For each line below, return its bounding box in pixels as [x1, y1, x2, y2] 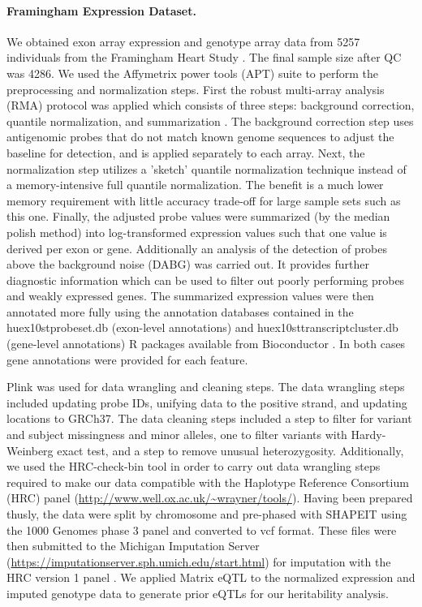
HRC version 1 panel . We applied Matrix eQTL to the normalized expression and [6, 569, 416, 586]
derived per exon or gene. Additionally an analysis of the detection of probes [6, 239, 388, 256]
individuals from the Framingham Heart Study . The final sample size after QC [6, 49, 402, 66]
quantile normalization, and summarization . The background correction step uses [6, 112, 414, 129]
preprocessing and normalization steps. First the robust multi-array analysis [6, 80, 385, 97]
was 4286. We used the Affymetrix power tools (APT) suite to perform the [6, 64, 378, 81]
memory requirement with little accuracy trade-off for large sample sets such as [6, 192, 401, 209]
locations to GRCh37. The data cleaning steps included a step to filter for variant [6, 410, 412, 427]
